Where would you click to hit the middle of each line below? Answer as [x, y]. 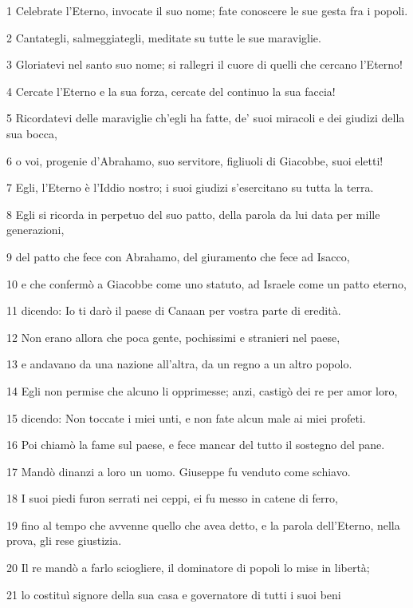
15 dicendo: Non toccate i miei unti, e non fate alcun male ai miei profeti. [186, 417]
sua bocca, [32, 133]
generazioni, [35, 230]
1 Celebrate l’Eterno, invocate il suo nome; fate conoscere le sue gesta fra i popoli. [207, 10]
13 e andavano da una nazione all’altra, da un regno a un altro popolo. [179, 364]
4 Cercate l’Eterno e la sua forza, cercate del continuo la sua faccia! [171, 91]
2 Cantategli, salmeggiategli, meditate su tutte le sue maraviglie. [164, 37]
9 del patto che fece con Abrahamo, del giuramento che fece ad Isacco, [178, 256]
